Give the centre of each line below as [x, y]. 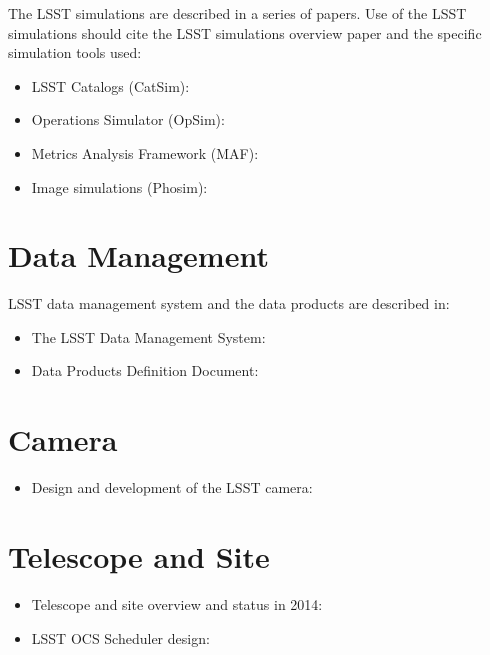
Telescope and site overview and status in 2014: [177, 603]
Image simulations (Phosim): [119, 186]
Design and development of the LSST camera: [172, 487]
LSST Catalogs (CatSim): [110, 85]
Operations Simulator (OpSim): [128, 119]
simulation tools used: [75, 52]
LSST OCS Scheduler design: [120, 637]
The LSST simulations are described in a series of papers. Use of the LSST [237, 13]
